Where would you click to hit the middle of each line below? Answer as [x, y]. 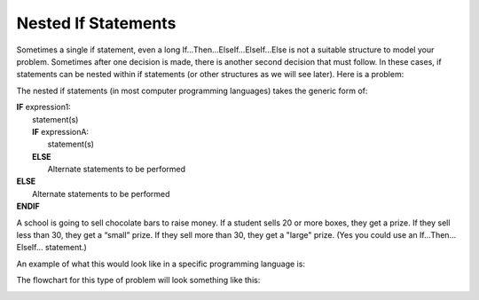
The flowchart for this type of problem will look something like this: [138, 280]
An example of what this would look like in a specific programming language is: [161, 264]
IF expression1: [43, 107]
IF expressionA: [60, 131]
